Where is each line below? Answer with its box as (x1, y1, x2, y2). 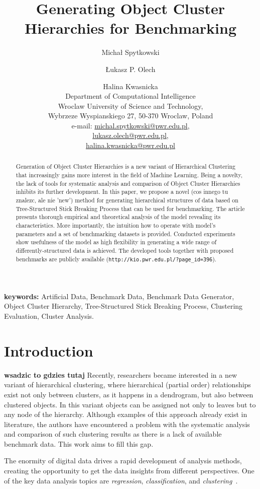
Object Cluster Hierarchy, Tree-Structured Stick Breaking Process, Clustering (4, 301, 243, 311)
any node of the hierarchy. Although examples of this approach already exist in (4, 409, 247, 420)
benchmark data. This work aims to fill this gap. (4, 438, 154, 449)
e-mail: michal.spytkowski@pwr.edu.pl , (71, 120, 190, 130)
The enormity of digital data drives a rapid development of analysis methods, (4, 455, 242, 466)
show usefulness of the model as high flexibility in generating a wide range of (16, 238, 217, 246)
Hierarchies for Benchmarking (25, 18, 236, 38)
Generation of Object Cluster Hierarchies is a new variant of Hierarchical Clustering (16, 162, 236, 171)
